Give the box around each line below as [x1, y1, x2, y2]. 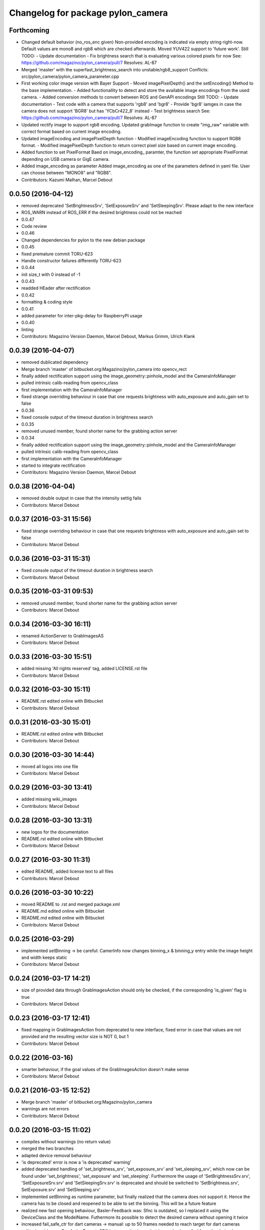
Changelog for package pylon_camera [9, 7, 168, 18]
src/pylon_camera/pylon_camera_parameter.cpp [21, 74, 120, 80]
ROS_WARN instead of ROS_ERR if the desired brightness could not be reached [21, 210, 182, 215]
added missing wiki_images [21, 796, 77, 802]
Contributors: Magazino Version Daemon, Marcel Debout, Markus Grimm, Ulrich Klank [21, 334, 195, 339]
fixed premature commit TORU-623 [21, 251, 93, 257]
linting [21, 326, 34, 332]
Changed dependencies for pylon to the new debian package [21, 237, 146, 243]
